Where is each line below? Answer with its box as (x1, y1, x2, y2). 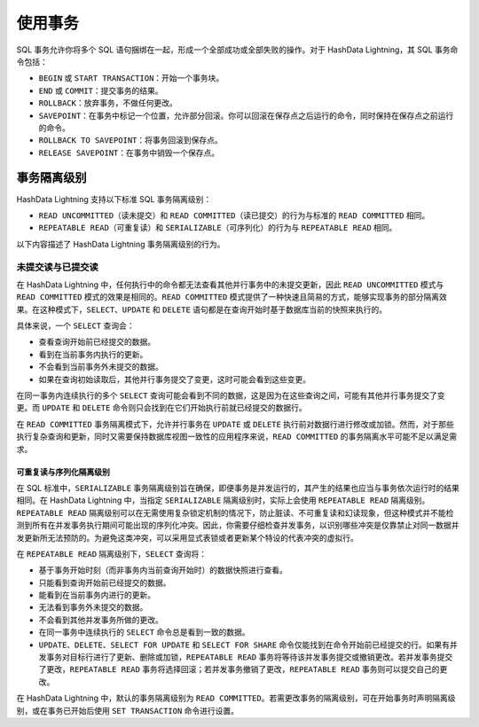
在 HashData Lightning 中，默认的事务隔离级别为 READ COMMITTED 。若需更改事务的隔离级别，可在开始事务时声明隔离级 (16, 692, 456, 704)
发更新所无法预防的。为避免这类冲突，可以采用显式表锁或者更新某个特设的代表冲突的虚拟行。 (16, 532, 358, 543)
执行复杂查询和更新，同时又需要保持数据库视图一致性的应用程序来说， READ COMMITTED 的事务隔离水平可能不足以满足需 (16, 431, 457, 442)
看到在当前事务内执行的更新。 (38, 348, 148, 359)
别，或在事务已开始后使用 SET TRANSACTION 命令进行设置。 (16, 705, 239, 715)
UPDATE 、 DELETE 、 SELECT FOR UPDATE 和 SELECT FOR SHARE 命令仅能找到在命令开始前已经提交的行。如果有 (38, 639, 451, 650)
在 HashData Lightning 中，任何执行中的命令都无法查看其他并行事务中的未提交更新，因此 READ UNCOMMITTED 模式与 (16, 279, 444, 290)
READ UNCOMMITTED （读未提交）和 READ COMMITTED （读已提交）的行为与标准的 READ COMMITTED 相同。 (38, 209, 430, 221)
